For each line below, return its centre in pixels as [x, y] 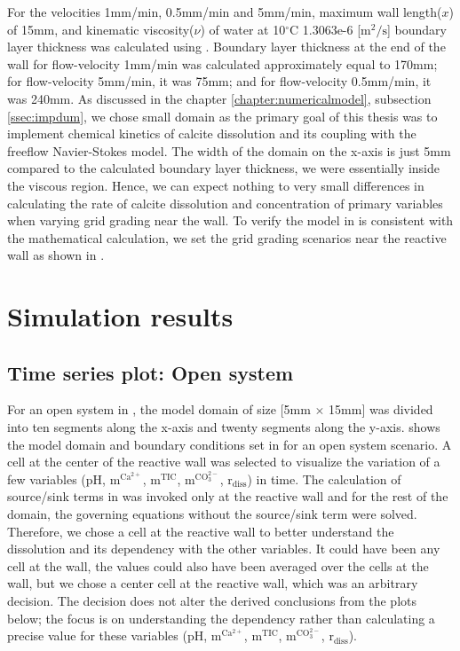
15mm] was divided [381, 409]
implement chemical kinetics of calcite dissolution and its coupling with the [212, 133]
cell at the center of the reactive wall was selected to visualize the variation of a [224, 462]
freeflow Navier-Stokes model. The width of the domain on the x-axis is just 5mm [229, 150]
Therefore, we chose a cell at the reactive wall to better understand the [201, 531]
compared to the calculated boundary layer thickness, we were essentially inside [224, 168]
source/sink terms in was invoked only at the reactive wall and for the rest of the [228, 496]
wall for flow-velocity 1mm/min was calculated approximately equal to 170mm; [222, 63]
